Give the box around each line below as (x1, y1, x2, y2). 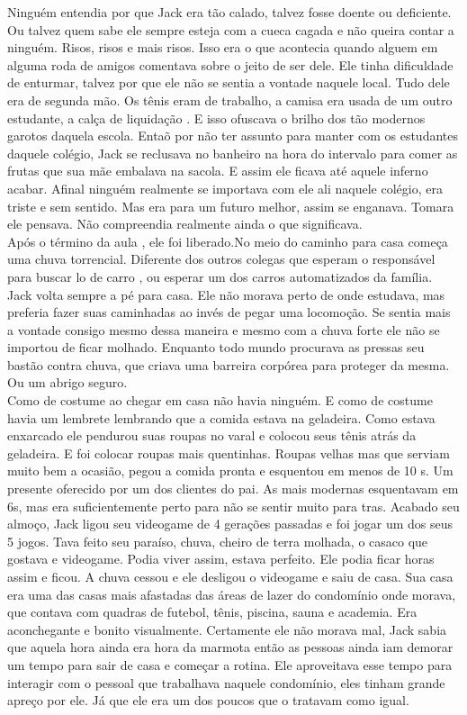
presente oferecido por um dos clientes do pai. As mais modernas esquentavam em (7, 479, 459, 498)
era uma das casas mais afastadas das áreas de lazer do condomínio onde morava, (7, 584, 456, 603)
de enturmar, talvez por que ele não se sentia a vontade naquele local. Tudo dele (7, 73, 450, 92)
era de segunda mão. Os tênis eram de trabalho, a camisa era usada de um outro (7, 90, 453, 109)
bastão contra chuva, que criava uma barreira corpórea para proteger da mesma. (7, 355, 450, 374)
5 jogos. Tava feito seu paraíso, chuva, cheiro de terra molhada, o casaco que (7, 531, 428, 550)
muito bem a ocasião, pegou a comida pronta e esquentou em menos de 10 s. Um (7, 461, 454, 480)
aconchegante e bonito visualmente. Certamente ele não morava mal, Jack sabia (7, 620, 447, 638)
